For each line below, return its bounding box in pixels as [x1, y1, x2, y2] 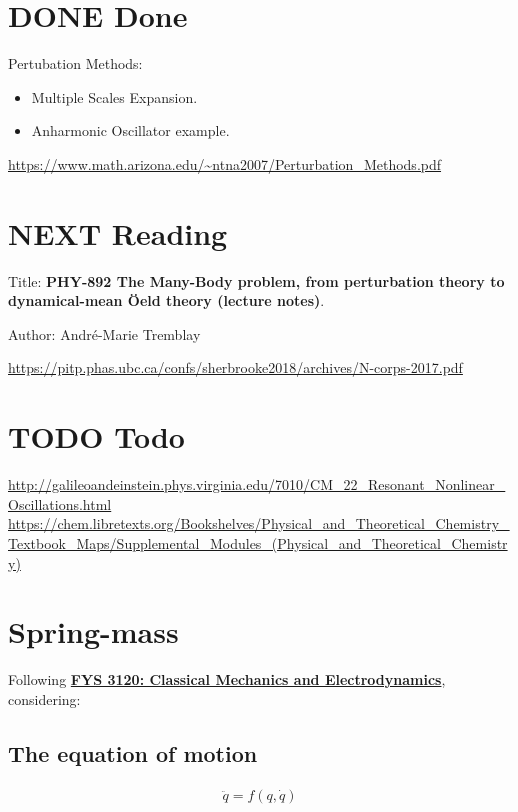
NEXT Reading [8, 212, 228, 253]
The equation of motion [8, 737, 258, 768]
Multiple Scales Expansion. [31, 86, 198, 107]
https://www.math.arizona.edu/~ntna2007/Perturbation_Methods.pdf [8, 153, 442, 174]
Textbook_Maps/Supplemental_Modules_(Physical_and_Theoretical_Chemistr [8, 532, 508, 553]
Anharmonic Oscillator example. [31, 120, 230, 141]
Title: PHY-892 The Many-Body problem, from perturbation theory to [8, 270, 505, 291]
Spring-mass [8, 611, 179, 652]
